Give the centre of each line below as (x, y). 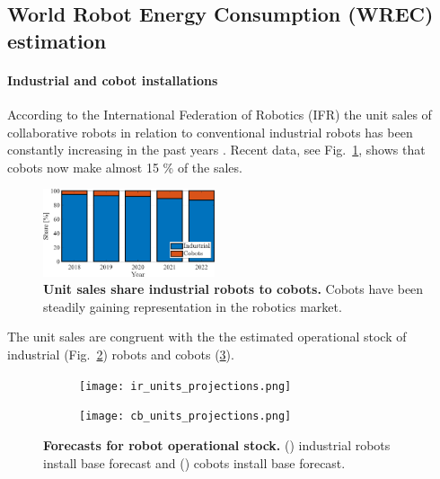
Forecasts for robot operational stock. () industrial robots (217, 444)
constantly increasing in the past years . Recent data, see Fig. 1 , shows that (216, 150)
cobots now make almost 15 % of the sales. (125, 167)
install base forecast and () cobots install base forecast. (194, 462)
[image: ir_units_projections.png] (185, 386)
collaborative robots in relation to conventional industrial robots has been (210, 132)
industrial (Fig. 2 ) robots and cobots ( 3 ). (121, 355)
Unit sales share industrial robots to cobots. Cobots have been (233, 289)
